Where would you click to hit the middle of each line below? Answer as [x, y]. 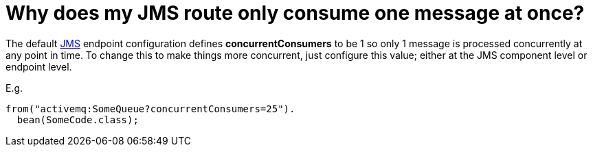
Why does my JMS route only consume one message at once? [295, 13]
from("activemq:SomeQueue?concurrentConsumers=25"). [150, 109]
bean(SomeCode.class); [78, 119]
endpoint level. [39, 66]
